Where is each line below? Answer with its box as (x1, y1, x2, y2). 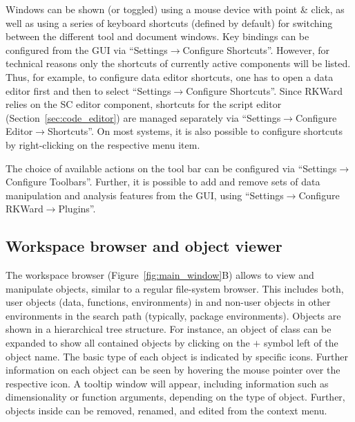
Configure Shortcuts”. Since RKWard (186, 83, 343, 98)
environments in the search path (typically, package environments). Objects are (6, 308, 341, 322)
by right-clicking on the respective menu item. (6, 137, 200, 152)
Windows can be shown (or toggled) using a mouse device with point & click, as (6, 2, 345, 16)
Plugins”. (58, 201, 96, 216)
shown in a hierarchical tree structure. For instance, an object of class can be (6, 322, 332, 336)
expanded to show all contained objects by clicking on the (6, 336, 250, 350)
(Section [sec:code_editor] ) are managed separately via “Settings (6, 110, 281, 125)
